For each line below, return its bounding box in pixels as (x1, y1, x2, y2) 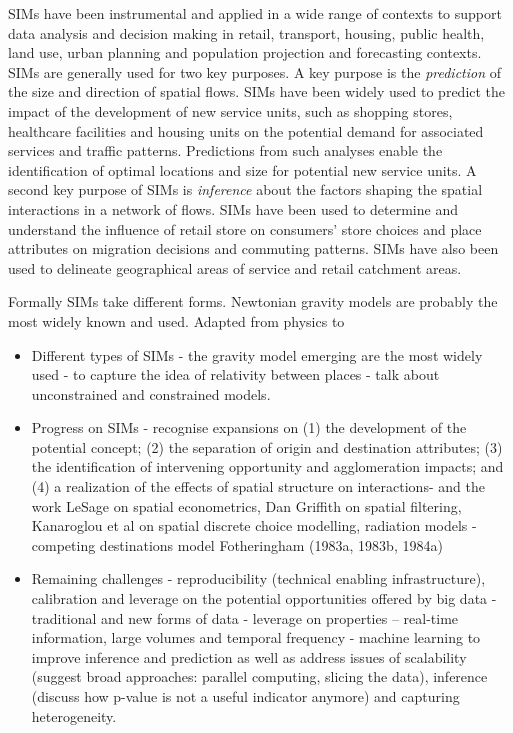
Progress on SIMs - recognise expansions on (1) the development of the (31, 417, 467, 438)
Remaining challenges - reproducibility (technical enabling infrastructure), (31, 568, 486, 589)
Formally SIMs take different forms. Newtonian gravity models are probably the (8, 291, 498, 312)
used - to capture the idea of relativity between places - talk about (31, 364, 440, 385)
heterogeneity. (31, 705, 117, 726)
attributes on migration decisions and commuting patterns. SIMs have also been (8, 238, 499, 259)
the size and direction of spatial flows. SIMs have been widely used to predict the (8, 81, 506, 102)
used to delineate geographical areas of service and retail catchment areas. (8, 257, 462, 278)
